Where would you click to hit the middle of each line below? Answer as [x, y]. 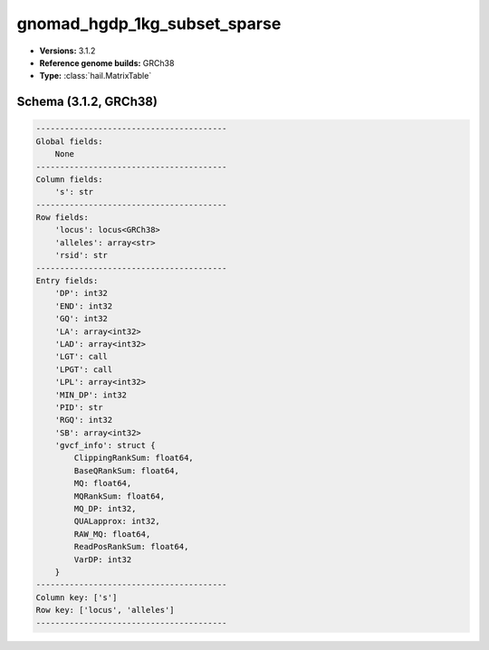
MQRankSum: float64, [120, 496]
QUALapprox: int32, [117, 521]
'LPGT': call [84, 369]
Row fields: [62, 218]
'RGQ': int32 [84, 420]
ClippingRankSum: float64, [134, 458]
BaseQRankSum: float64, [127, 470]
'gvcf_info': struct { [105, 445]
